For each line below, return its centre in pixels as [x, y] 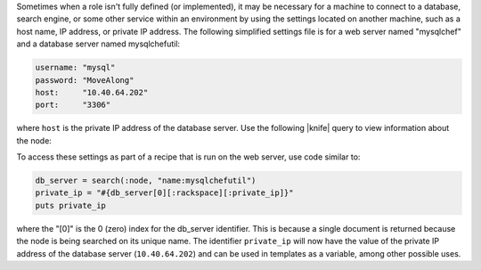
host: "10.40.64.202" [92, 92]
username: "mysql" [75, 68]
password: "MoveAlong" [85, 80]
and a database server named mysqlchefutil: [98, 44]
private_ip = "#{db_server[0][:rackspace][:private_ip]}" [164, 193]
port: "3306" [73, 105]
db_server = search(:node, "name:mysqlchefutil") [146, 181]
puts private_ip [71, 205]
